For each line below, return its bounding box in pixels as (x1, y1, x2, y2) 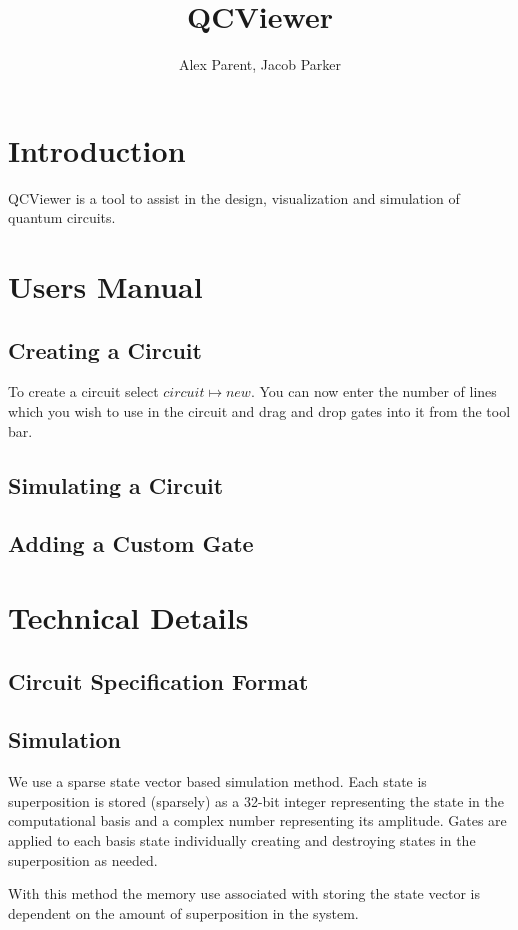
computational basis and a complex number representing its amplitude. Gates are (8, 810, 507, 831)
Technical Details (8, 596, 249, 637)
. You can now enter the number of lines (250, 381, 497, 402)
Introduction (8, 129, 186, 170)
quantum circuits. (8, 207, 116, 228)
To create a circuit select (8, 381, 159, 402)
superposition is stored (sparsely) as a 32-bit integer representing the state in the (8, 790, 504, 811)
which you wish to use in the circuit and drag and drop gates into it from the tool (8, 401, 511, 422)
